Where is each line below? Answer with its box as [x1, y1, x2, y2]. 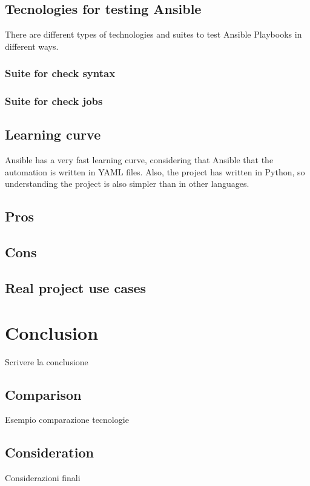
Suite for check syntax [5, 66, 116, 81]
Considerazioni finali [5, 471, 81, 484]
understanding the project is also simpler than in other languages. [5, 177, 249, 190]
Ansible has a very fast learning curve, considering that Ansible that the [5, 154, 274, 166]
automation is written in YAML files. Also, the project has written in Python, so [5, 165, 305, 178]
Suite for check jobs [5, 93, 103, 109]
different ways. [5, 39, 59, 52]
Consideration [5, 443, 94, 462]
